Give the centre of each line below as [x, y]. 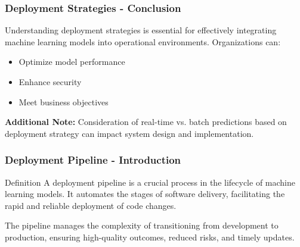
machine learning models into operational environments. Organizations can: [143, 41]
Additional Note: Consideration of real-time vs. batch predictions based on [146, 122]
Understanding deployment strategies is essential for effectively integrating [141, 30]
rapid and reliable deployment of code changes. [91, 205]
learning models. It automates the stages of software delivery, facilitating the [145, 194]
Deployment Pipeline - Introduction [93, 160]
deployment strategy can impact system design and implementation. [129, 133]
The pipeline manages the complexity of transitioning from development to [142, 225]
